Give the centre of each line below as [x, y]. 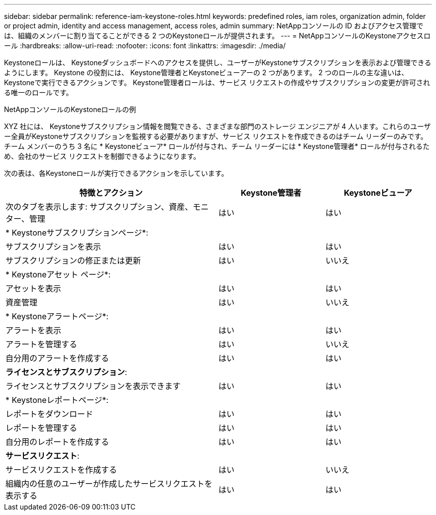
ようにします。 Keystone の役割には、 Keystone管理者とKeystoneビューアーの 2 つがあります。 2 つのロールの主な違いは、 [206, 72]
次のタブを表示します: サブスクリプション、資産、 [99, 207]
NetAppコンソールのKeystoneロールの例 [70, 109]
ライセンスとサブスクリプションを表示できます [93, 386]
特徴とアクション [111, 193]
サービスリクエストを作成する [61, 470]
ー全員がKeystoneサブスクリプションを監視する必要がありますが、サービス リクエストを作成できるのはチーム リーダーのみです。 [216, 136]
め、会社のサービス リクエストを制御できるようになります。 [102, 156]
